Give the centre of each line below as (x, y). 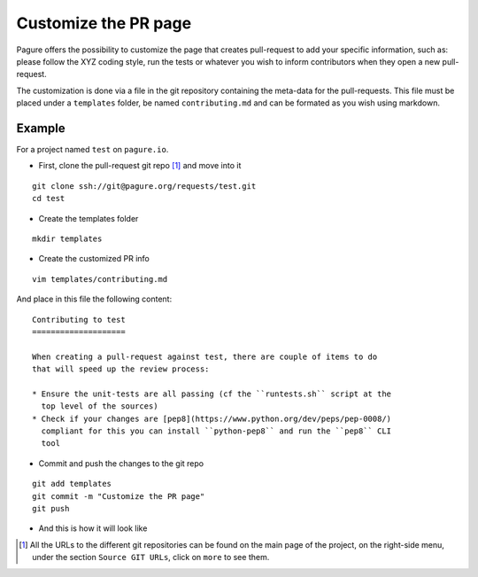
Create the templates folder (89, 218)
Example (41, 128)
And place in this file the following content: (94, 299)
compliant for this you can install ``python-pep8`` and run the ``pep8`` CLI (216, 431)
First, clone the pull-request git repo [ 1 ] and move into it (140, 166)
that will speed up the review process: (121, 369)
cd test (49, 199)
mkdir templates (67, 238)
